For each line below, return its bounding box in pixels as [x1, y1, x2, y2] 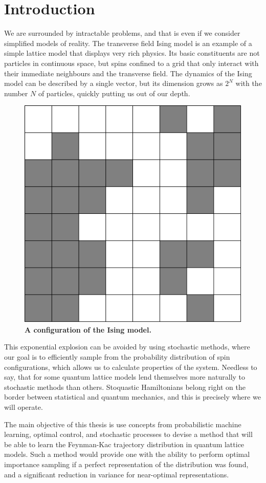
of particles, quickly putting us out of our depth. [38, 87, 190, 98]
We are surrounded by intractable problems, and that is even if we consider [4, 28, 240, 38]
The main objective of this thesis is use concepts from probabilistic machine [4, 419, 241, 429]
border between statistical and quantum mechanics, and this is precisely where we [4, 391, 261, 402]
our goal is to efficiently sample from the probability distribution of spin [4, 352, 230, 362]
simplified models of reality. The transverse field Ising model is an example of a [4, 37, 252, 48]
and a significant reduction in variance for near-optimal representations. [4, 469, 229, 479]
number [4, 87, 28, 98]
